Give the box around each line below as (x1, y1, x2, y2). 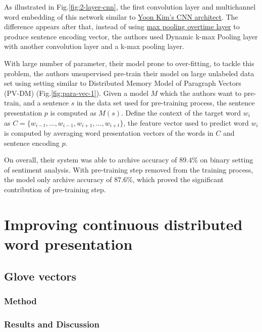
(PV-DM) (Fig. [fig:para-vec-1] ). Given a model (4, 87, 148, 98)
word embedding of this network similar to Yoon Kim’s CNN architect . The (4, 11, 238, 22)
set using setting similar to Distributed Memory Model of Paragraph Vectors (4, 78, 241, 88)
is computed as (50, 107, 96, 118)
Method (4, 294, 37, 307)
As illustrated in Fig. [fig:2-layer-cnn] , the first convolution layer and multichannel (4, 2, 256, 12)
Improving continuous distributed (4, 213, 243, 234)
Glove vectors (4, 268, 77, 284)
